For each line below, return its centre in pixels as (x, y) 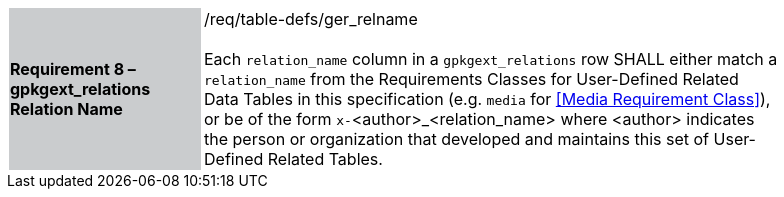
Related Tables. (325, 159)
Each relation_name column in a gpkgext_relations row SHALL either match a (491, 59)
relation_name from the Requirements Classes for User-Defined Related (471, 79)
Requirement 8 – (73, 69)
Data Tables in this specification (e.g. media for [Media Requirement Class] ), (487, 99)
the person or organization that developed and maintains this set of (457, 139)
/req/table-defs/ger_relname (311, 19)
